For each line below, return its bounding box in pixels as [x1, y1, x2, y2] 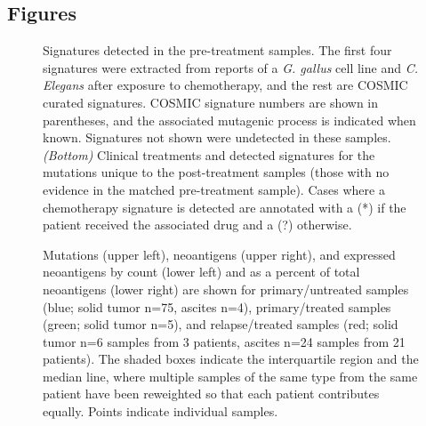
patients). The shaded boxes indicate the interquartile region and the [43, 350, 419, 368]
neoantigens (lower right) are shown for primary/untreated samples [43, 279, 409, 298]
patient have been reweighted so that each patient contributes [43, 384, 380, 403]
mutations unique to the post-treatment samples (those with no [43, 163, 390, 181]
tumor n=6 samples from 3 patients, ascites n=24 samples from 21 [43, 332, 406, 350]
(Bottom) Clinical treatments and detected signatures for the [43, 145, 375, 164]
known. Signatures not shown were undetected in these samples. [43, 128, 391, 147]
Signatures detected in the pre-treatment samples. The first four [43, 41, 392, 60]
